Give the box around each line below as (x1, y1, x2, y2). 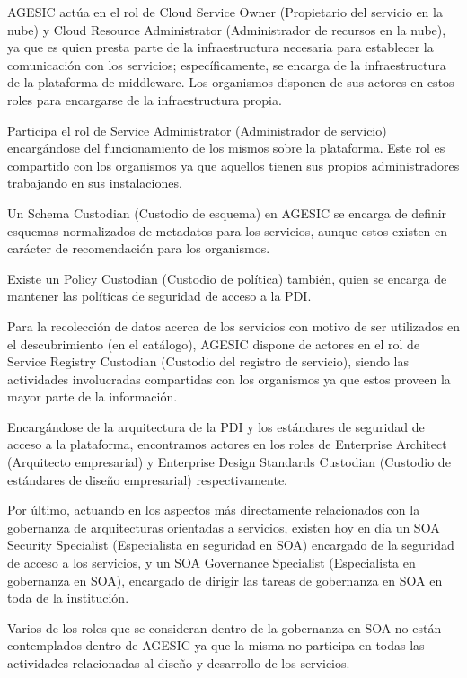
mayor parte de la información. (7, 387, 178, 406)
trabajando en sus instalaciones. (7, 173, 182, 192)
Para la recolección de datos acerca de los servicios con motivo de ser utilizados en (7, 316, 460, 335)
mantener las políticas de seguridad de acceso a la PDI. (7, 286, 312, 305)
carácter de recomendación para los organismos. (7, 239, 270, 258)
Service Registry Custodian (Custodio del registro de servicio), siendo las (7, 352, 409, 371)
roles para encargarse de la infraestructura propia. (7, 90, 282, 109)
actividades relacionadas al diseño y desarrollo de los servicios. (7, 654, 350, 672)
